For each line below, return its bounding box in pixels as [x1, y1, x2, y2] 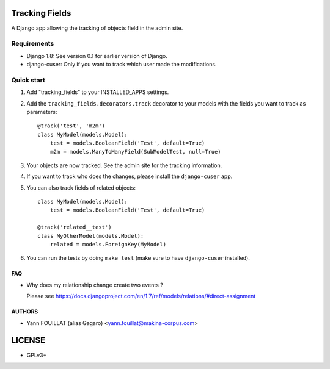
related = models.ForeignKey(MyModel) [50, 241, 167, 248]
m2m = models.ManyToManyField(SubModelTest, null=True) [50, 148, 221, 155]
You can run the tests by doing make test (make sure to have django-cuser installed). [26, 254, 251, 262]
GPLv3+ [26, 351, 47, 359]
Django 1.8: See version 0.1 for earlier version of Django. [26, 52, 167, 59]
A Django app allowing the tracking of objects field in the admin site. [11, 24, 183, 32]
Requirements [11, 40, 54, 48]
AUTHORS [11, 308, 38, 315]
